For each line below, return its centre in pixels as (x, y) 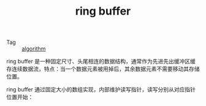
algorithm (34, 49)
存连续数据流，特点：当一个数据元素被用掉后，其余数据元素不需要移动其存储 (103, 69)
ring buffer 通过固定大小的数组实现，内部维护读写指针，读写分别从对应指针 (101, 90)
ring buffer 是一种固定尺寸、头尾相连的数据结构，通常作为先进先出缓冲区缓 (101, 62)
